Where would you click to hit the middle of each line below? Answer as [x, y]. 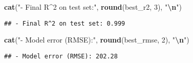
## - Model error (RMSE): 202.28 [61, 56]
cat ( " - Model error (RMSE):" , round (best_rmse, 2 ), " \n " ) [97, 40]
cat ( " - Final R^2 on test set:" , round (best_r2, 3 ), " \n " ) [93, 7]
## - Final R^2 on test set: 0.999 [65, 23]
